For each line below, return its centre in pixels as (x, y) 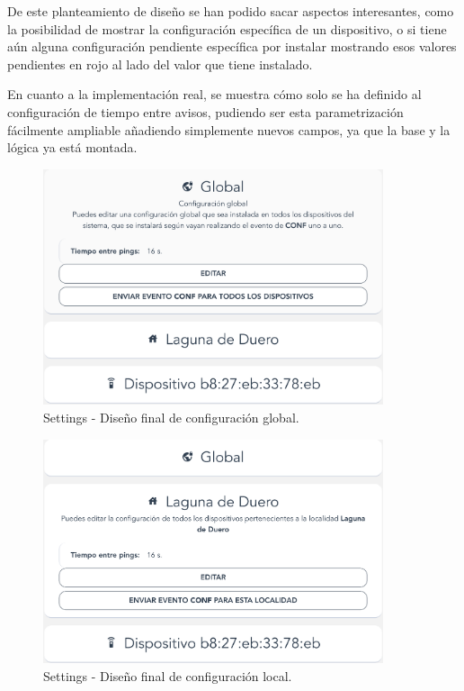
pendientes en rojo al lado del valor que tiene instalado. (160, 64)
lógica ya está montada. (72, 147)
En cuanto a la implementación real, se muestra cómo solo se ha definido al (214, 94)
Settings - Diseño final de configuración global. (171, 417)
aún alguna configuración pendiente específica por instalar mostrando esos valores (232, 46)
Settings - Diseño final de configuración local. (168, 675)
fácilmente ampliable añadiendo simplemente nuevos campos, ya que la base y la (229, 129)
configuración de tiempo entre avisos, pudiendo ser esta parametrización (205, 111)
